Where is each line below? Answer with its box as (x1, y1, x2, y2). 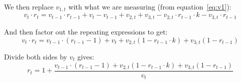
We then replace (4, 1, 54, 11)
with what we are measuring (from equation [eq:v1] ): (68, 1, 231, 11)
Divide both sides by (4, 51, 67, 61)
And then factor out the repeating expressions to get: (4, 26, 168, 36)
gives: (77, 51, 94, 61)
